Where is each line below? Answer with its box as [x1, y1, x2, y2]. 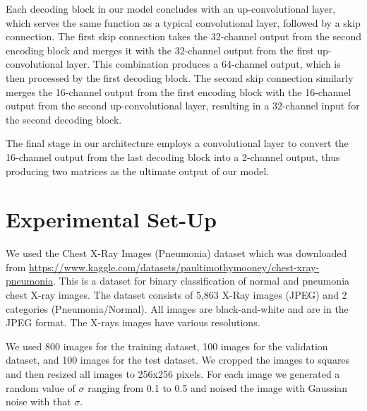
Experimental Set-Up [6, 205, 217, 234]
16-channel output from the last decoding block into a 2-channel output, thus [6, 149, 340, 164]
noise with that [6, 394, 71, 409]
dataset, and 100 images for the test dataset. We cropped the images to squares [6, 352, 350, 367]
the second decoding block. [6, 112, 122, 126]
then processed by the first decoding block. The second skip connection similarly [6, 70, 354, 85]
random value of [6, 380, 76, 395]
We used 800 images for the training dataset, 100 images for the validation [6, 338, 328, 353]
